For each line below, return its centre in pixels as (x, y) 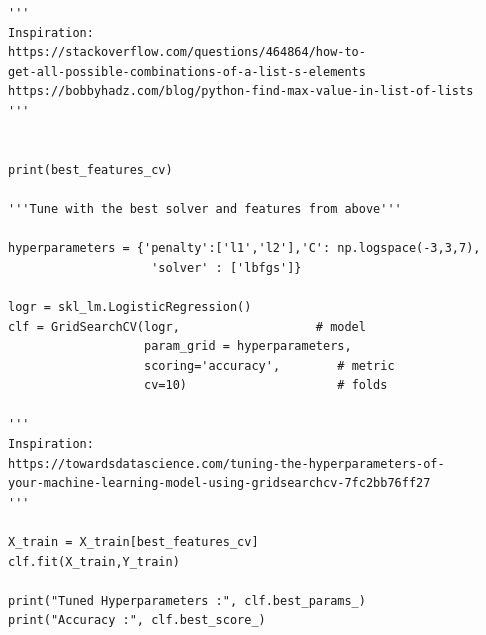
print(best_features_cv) (90, 169)
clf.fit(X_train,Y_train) (94, 561)
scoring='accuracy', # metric (269, 365)
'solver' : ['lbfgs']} (226, 267)
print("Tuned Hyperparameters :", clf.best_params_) (187, 600)
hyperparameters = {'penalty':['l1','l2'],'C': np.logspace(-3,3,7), (244, 248)
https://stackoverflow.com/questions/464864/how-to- (187, 52)
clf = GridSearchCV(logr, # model (187, 326)
